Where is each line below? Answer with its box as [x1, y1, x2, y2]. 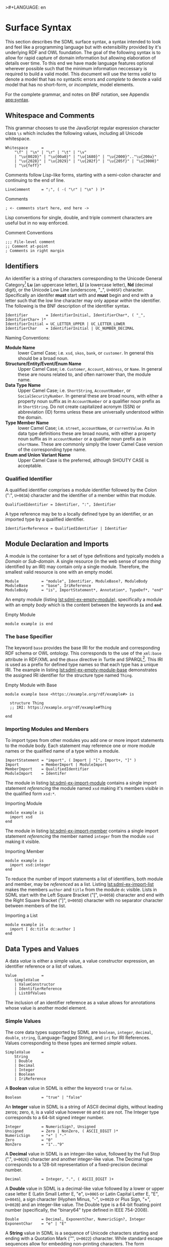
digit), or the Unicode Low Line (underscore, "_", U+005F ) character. [5, 287, 144, 293]
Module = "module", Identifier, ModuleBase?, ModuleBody [5, 579, 148, 584]
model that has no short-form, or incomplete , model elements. [5, 81, 135, 87]
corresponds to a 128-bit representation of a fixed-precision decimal [5, 1161, 148, 1167]
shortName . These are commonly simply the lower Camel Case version [18, 441, 163, 447]
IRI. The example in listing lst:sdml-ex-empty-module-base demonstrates [5, 667, 157, 673]
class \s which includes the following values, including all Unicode [5, 130, 143, 136]
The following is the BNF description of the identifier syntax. [5, 303, 130, 309]
